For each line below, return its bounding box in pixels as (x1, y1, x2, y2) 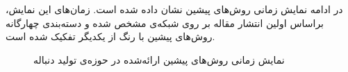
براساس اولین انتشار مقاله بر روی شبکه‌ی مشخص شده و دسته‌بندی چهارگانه (6, 15, 324, 30)
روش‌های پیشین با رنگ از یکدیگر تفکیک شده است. (6, 29, 215, 44)
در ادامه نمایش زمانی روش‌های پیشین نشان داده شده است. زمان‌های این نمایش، (6, 2, 343, 16)
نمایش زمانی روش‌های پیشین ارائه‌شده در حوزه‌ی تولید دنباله (33, 52, 285, 66)
